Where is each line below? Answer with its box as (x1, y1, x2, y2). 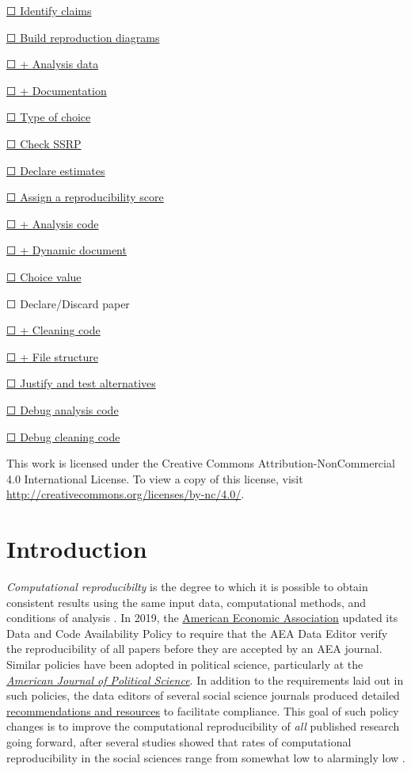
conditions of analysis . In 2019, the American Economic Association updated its (6, 609, 398, 626)
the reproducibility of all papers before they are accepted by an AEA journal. (6, 640, 382, 657)
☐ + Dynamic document (6, 242, 127, 258)
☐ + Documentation (6, 82, 107, 98)
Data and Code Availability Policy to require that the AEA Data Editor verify (6, 624, 388, 641)
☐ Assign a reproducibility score (6, 189, 164, 205)
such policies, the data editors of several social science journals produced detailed (6, 687, 400, 704)
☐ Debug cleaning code (6, 428, 120, 445)
